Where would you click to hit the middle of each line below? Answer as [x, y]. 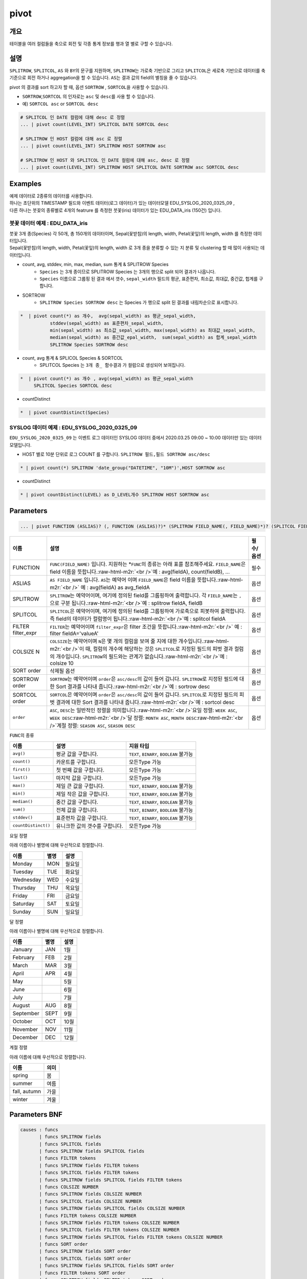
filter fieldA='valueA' [74, 633]
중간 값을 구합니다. [77, 802]
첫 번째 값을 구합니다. [80, 770]
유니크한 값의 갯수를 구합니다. [90, 826]
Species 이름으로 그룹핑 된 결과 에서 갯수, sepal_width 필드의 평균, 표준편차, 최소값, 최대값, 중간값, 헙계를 [149, 279]
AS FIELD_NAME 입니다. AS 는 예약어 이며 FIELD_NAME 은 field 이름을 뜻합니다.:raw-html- [146, 580]
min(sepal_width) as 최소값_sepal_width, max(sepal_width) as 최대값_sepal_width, [153, 330]
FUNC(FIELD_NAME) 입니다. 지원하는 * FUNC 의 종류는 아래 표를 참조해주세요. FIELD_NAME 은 [147, 564]
